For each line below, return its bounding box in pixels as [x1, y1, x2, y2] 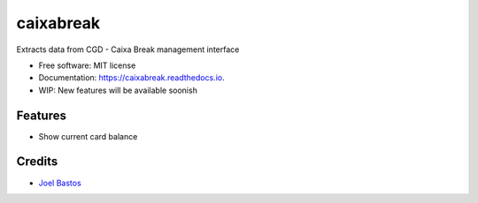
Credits [16, 154, 58, 169]
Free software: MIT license [38, 60, 136, 71]
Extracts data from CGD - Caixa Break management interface [16, 44, 240, 55]
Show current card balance [38, 131, 138, 141]
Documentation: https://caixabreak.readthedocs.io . [38, 72, 225, 83]
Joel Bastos [38, 177, 81, 188]
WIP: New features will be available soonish [38, 85, 198, 95]
